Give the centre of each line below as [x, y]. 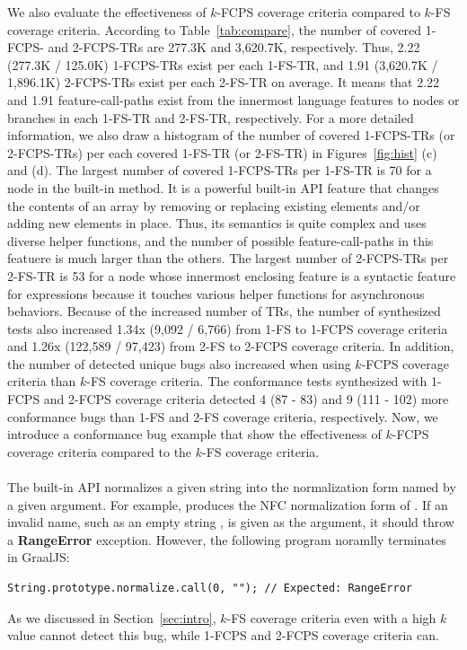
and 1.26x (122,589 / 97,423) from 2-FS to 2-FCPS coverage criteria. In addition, [231, 346]
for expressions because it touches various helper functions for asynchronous [216, 293]
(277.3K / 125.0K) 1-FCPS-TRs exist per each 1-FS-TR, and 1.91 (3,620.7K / [223, 64]
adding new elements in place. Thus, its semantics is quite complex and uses [217, 223]
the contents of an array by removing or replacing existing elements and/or [214, 205]
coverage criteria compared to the [100, 451]
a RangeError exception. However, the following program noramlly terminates [227, 539]
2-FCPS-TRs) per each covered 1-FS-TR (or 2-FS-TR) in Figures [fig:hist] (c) [222, 152]
